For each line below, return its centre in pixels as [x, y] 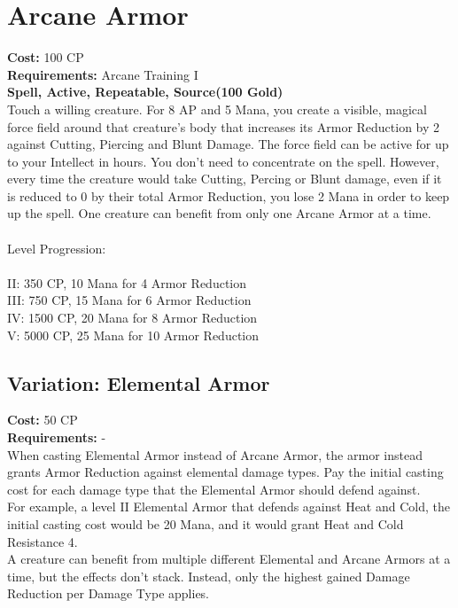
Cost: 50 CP [43, 420]
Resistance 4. [43, 541]
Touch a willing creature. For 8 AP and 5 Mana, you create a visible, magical [217, 109]
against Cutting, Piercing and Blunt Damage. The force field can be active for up [228, 144]
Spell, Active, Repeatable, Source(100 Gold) [145, 92]
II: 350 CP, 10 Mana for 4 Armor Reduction [127, 282]
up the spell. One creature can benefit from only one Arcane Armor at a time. [219, 213]
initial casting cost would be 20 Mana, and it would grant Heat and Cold [206, 523]
